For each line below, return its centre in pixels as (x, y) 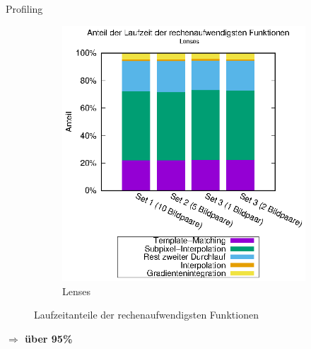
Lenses (76, 291)
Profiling (24, 8)
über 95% (49, 339)
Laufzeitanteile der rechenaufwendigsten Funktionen (146, 315)
